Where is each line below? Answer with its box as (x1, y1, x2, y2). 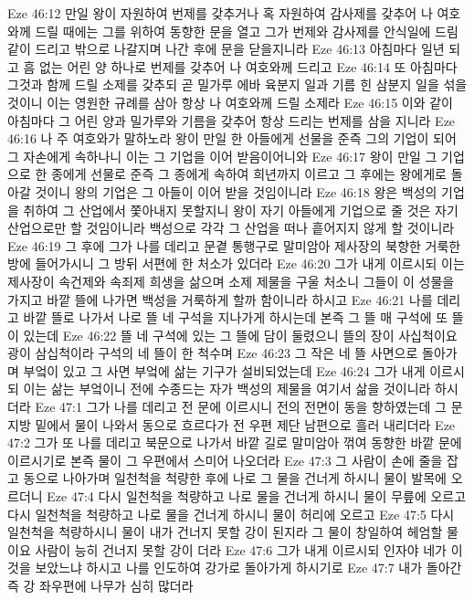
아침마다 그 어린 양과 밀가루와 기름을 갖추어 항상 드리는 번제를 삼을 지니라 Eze (7, 111, 456, 130)
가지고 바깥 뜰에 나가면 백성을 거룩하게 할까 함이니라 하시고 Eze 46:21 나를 (7, 289, 433, 309)
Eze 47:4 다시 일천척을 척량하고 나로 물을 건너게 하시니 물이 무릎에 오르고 (47, 487, 467, 506)
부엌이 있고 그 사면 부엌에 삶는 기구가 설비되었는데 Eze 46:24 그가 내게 (23, 361, 426, 380)
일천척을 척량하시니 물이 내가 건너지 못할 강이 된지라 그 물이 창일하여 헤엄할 (7, 522, 443, 542)
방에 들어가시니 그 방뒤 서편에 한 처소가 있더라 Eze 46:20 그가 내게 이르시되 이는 (7, 254, 465, 273)
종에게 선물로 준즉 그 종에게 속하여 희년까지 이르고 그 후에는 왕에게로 (50, 164, 447, 184)
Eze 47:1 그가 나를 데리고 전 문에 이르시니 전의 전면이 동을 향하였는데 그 (35, 397, 447, 416)
